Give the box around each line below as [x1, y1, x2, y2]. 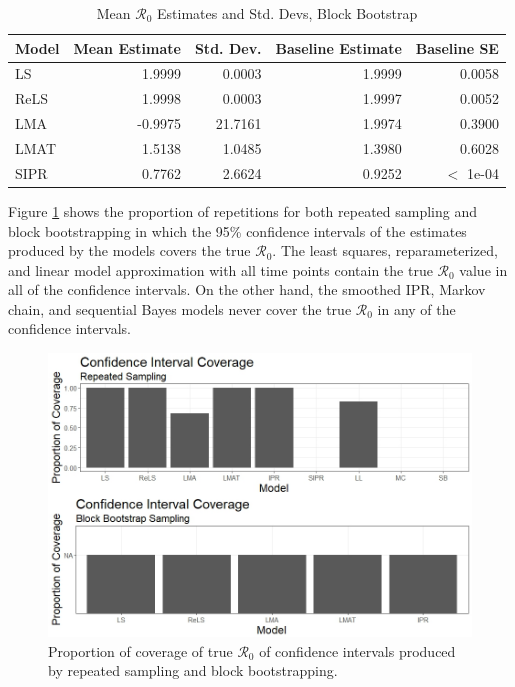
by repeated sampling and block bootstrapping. [48, 660, 338, 681]
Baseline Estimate [275, 37, 402, 58]
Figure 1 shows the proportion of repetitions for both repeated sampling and [8, 200, 478, 221]
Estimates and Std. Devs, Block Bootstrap [157, 3, 418, 23]
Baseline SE [415, 37, 499, 58]
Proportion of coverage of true [48, 640, 233, 661]
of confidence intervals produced [259, 640, 456, 661]
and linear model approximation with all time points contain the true [8, 259, 433, 280]
